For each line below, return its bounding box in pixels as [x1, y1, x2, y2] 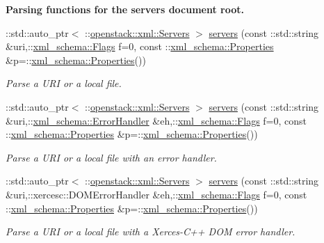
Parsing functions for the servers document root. [6, 2, 245, 16]
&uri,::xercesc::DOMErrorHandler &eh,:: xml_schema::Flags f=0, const [6, 187, 307, 201]
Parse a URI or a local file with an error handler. [6, 150, 217, 164]
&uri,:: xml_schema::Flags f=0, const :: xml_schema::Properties [6, 39, 274, 54]
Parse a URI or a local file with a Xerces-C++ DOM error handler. [6, 224, 295, 239]
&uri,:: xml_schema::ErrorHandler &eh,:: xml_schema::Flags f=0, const [6, 113, 307, 127]
